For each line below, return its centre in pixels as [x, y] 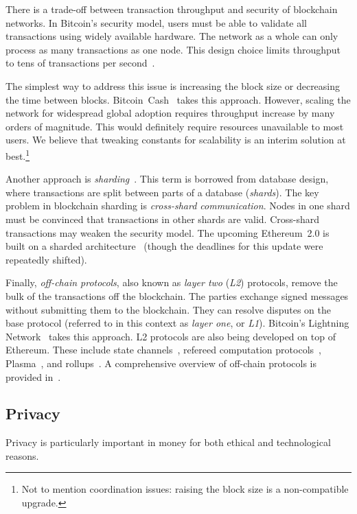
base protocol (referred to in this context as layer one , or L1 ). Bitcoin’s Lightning [177, 323]
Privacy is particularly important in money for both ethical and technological [168, 442]
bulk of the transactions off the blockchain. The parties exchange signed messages [177, 295]
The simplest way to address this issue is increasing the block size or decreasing [173, 85]
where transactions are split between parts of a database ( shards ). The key [162, 192]
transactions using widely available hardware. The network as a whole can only [172, 36]
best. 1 [18, 154]
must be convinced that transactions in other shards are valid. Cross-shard [163, 219]
